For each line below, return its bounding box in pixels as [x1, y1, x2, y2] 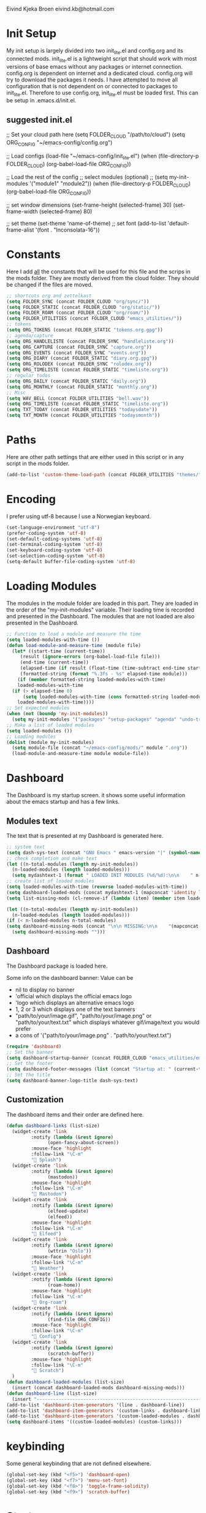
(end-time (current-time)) [20, 659, 89, 665]
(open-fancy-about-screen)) [47, 1140, 120, 1146]
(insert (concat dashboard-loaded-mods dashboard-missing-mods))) [12, 1385, 185, 1391]
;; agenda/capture [6, 332, 53, 339]
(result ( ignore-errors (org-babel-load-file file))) [20, 654, 161, 660]
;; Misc [6, 389, 26, 396]
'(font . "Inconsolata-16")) [35, 226, 100, 233]
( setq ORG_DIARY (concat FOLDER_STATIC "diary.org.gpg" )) [6, 355, 158, 362]
